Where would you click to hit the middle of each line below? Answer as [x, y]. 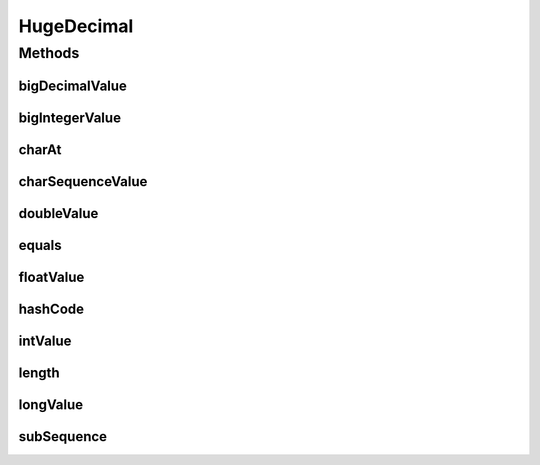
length [39, 372]
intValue [45, 340]
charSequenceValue [83, 181]
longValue [51, 404]
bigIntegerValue [70, 117]
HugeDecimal [76, 26]
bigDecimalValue [72, 85]
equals [40, 245]
